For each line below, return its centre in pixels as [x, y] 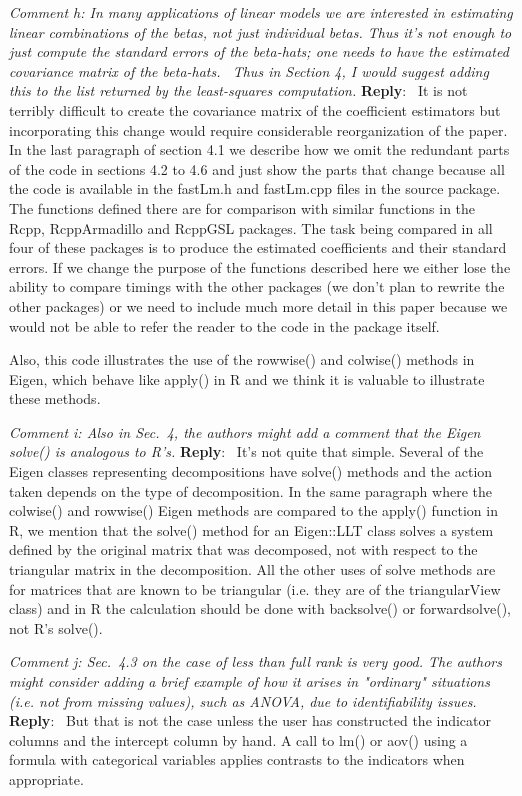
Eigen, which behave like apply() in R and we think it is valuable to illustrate [247, 378]
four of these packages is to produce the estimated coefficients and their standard [258, 247]
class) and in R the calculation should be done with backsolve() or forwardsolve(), [260, 608]
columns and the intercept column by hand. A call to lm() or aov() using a [238, 739]
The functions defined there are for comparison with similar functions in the [242, 207]
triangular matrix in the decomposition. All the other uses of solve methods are [252, 569]
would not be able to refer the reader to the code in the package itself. [224, 325]
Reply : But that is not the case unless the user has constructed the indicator [250, 720]
